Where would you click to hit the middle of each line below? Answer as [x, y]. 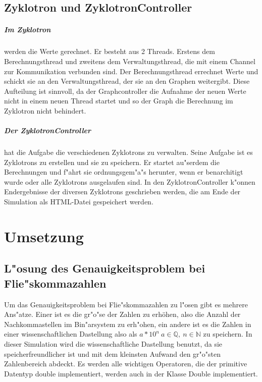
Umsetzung [44, 236]
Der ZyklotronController [48, 130]
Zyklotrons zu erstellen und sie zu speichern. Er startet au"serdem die [112, 162]
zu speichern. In [228, 334]
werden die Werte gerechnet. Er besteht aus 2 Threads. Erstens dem [110, 51]
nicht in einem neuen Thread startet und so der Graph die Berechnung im [119, 101]
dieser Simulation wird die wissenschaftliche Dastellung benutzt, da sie [113, 343]
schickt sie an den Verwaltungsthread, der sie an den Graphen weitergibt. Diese [127, 81]
